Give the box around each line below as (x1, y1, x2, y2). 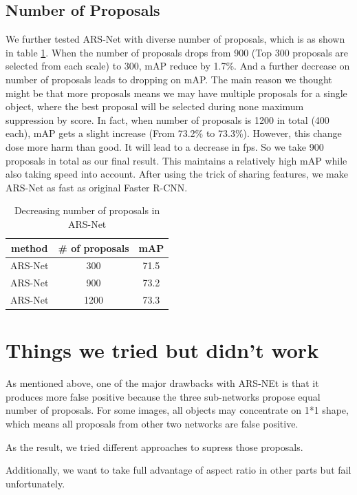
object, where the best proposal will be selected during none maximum (6, 99, 304, 114)
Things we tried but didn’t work (6, 336, 319, 364)
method (10, 240, 48, 255)
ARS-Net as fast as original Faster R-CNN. (6, 180, 188, 194)
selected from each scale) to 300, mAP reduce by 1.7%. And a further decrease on (6, 59, 350, 73)
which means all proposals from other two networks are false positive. (6, 417, 299, 431)
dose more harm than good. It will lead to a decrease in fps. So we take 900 (6, 139, 324, 154)
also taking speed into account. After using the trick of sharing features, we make (6, 167, 348, 181)
